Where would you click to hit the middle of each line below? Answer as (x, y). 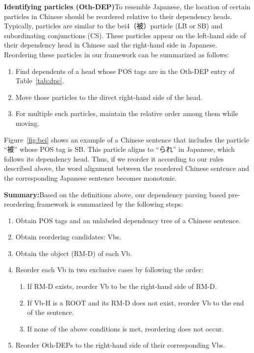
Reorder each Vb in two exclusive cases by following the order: (109, 270)
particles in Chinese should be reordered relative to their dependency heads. (118, 16)
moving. (27, 123)
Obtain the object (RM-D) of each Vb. (74, 253)
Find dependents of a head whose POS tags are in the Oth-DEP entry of (125, 71)
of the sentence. (51, 312)
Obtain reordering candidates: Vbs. (68, 237)
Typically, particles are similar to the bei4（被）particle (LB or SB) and (113, 26)
